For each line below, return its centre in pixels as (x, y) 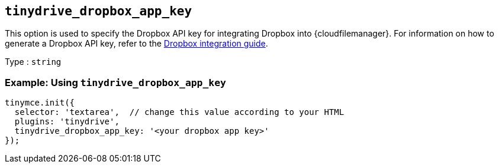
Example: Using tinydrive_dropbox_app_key (115, 82)
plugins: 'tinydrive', (67, 122)
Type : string (33, 62)
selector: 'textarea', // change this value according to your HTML (179, 112)
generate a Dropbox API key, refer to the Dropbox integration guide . (136, 44)
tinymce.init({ (40, 103)
